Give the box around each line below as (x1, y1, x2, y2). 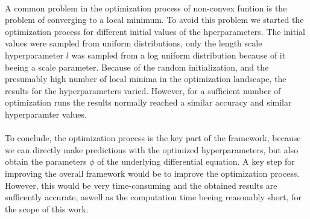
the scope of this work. (5, 202, 89, 215)
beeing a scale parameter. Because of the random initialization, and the (5, 60, 269, 73)
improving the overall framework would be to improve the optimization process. (5, 167, 300, 179)
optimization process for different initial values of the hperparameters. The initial (5, 25, 305, 37)
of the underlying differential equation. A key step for (97, 155, 295, 168)
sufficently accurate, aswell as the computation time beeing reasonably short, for (5, 191, 302, 203)
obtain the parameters (5, 155, 87, 168)
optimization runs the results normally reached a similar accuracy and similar (5, 96, 292, 109)
